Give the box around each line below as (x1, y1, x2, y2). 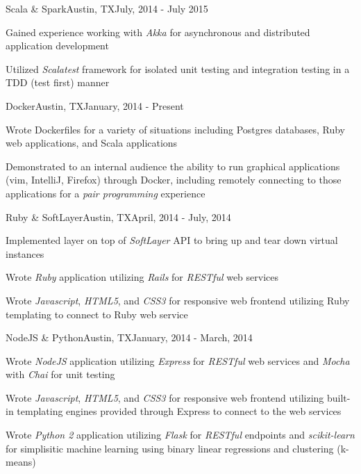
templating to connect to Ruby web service (6, 307, 188, 321)
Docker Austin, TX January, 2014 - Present (6, 98, 184, 113)
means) (6, 455, 36, 469)
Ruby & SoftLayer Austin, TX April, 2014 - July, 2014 (6, 209, 231, 224)
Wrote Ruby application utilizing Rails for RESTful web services (6, 270, 279, 284)
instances (6, 246, 44, 261)
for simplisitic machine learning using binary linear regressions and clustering (6, 441, 334, 455)
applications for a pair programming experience (6, 186, 205, 200)
